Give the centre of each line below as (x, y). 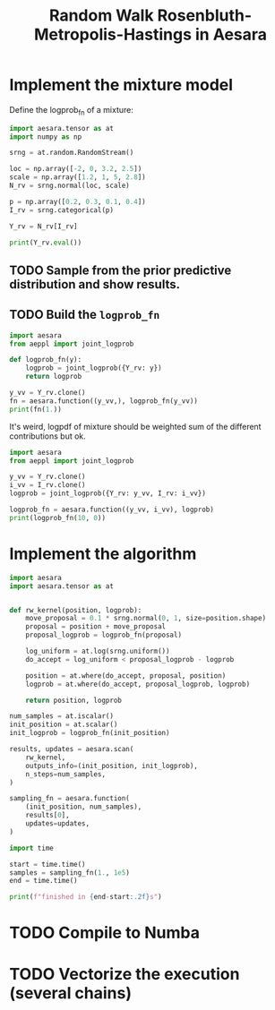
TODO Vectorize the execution (125, 974)
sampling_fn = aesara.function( (69, 799)
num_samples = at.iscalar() (62, 716)
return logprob (54, 377)
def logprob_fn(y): (46, 360)
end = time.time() (43, 881)
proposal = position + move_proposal (96, 627)
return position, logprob (74, 700)
